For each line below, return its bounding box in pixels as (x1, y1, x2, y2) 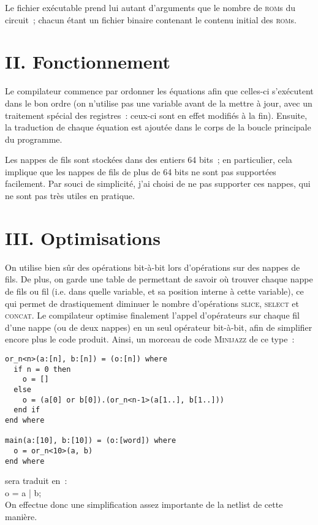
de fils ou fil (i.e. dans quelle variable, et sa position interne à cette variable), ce (5, 284, 304, 297)
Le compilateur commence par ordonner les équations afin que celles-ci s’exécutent (5, 85, 314, 97)
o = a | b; (5, 486, 42, 499)
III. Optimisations (5, 225, 161, 250)
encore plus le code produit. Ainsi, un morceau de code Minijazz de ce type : (5, 333, 295, 346)
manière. (5, 510, 37, 523)
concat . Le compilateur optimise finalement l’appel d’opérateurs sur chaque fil (5, 309, 300, 322)
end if (13, 406, 40, 415)
